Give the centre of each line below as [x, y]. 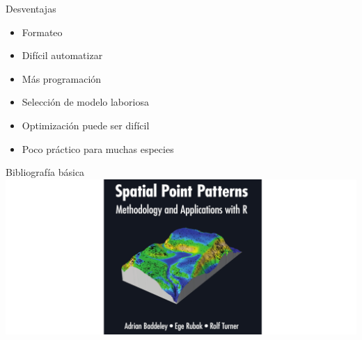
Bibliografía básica [45, 172]
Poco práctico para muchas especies [98, 148]
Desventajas [31, 8]
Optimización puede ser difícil [86, 125]
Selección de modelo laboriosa [85, 102]
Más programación [62, 78]
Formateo [42, 32]
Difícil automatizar [62, 55]
